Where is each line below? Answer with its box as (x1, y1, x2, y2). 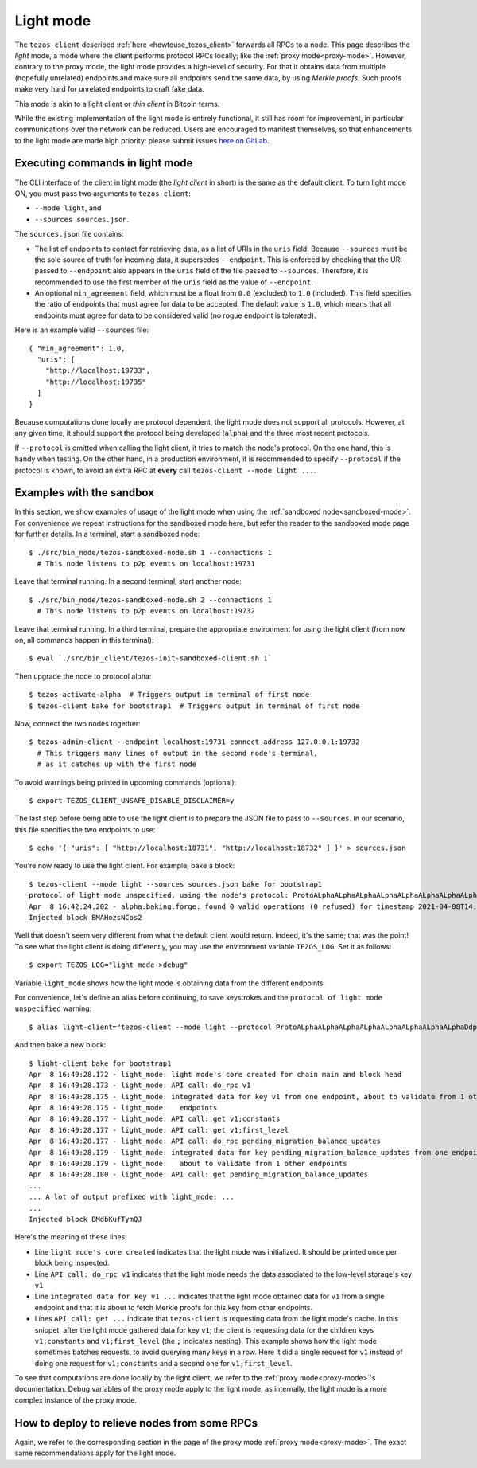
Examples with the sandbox (14, 486, 155, 499)
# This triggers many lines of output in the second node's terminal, (37, 749, 318, 757)
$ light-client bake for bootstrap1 (29, 1059, 172, 1067)
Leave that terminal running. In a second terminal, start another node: (14, 577, 242, 586)
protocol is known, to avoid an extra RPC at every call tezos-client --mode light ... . (14, 465, 316, 475)
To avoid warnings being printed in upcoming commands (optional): (14, 777, 237, 787)
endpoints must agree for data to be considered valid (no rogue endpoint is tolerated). (34, 311, 316, 320)
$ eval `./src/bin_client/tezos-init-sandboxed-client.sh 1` (29, 654, 272, 663)
